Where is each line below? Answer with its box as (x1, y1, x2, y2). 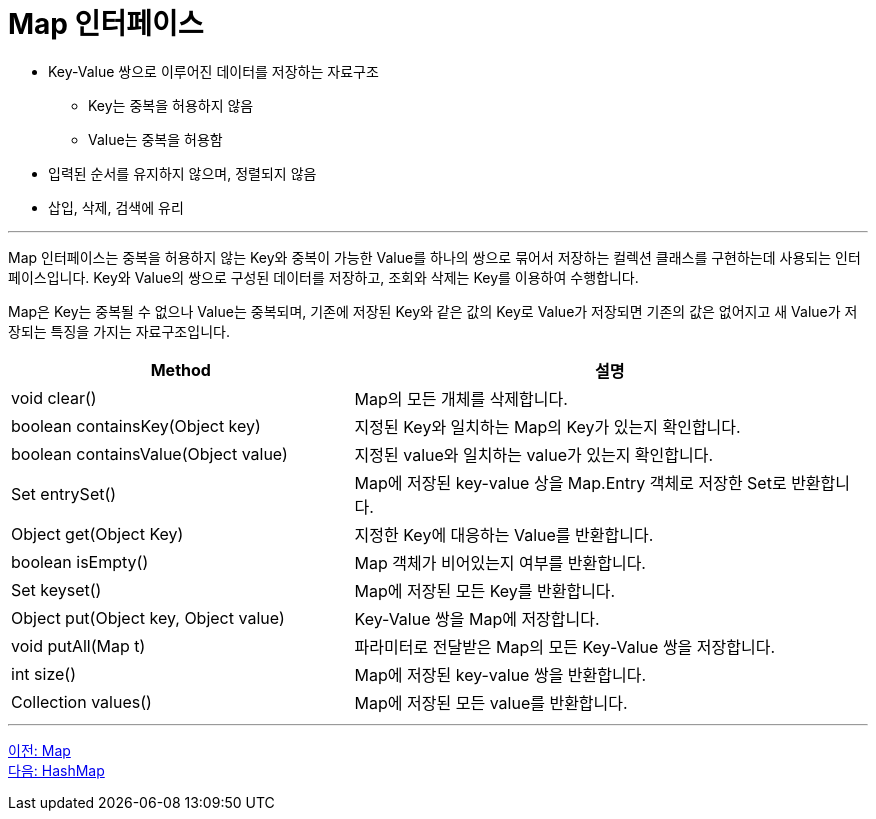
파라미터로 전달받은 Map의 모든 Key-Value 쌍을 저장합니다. (354, 636, 776, 657)
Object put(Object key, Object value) (11, 607, 285, 628)
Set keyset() (11, 579, 102, 600)
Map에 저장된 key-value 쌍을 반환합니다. (354, 664, 647, 685)
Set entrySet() (11, 483, 117, 504)
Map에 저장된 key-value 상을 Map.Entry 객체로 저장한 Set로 (354, 472, 787, 493)
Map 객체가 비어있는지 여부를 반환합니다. (354, 552, 646, 573)
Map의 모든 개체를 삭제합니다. (354, 388, 568, 409)
